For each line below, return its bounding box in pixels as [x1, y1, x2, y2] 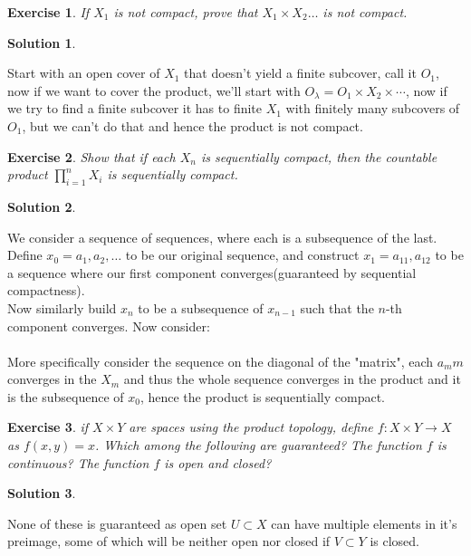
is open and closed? [164, 453, 272, 472]
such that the [300, 298, 374, 317]
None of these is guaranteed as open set [7, 513, 227, 532]
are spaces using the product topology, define [129, 417, 373, 436]
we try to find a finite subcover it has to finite [7, 99, 263, 118]
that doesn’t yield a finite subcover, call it [184, 63, 417, 82]
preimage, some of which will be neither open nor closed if [7, 532, 331, 551]
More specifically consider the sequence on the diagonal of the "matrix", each [7, 351, 434, 370]
